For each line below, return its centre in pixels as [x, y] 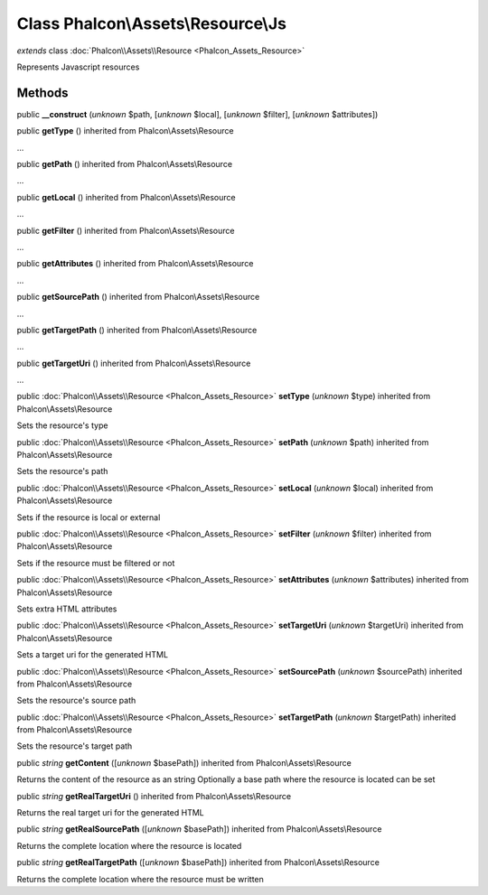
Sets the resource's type [62, 425]
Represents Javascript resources [78, 67]
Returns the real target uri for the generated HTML [110, 813]
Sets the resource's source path [76, 701]
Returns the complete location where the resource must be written [140, 879]
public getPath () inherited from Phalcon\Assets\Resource [125, 164]
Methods [42, 93]
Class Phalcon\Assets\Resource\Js [151, 23]
